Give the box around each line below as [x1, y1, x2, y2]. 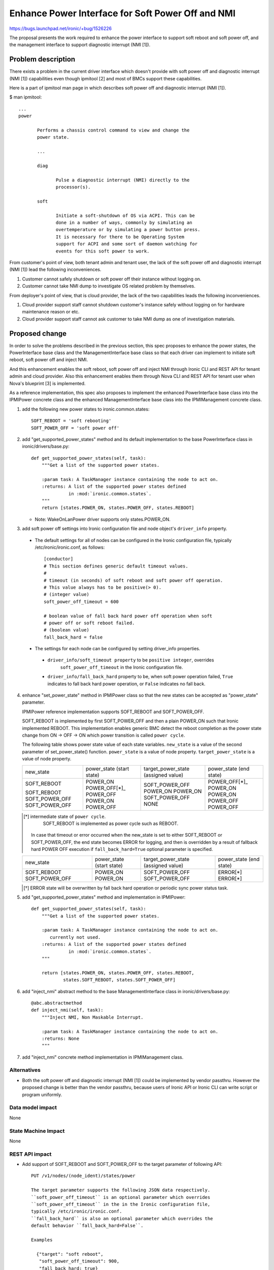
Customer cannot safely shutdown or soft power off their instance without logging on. [22, 276, 201, 282]
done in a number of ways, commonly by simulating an [56, 220, 192, 226]
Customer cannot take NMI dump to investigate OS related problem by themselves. [22, 283, 195, 289]
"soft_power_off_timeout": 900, [39, 1258, 120, 1264]
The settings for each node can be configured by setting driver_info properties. [35, 646, 200, 652]
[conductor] [44, 556, 74, 562]
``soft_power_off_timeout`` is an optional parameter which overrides [31, 1194, 211, 1200]
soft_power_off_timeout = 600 [44, 598, 119, 605]
